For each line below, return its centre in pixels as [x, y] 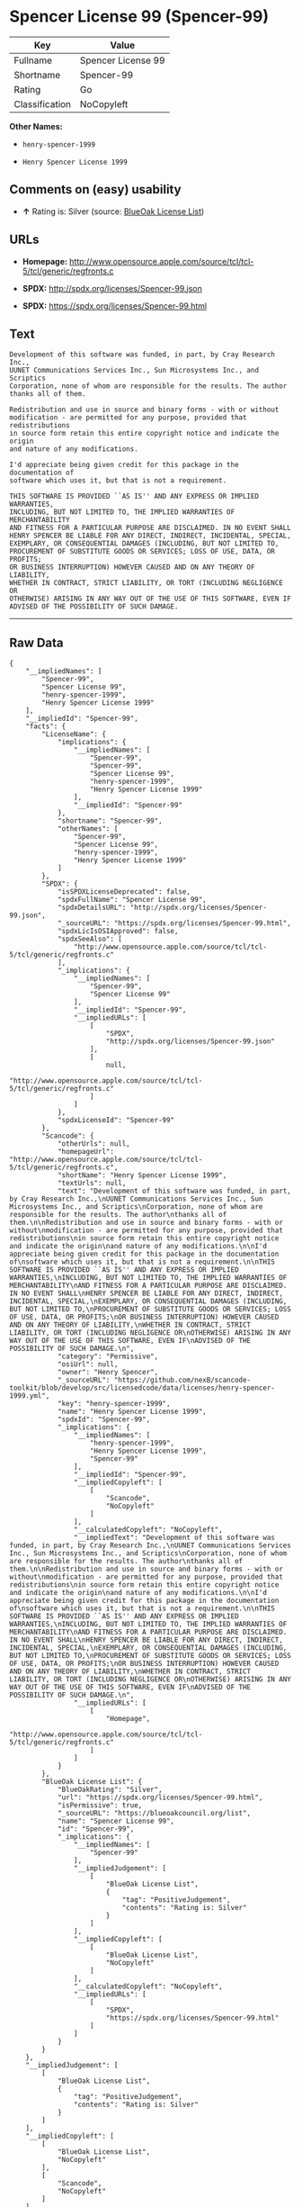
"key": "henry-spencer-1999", [114, 1404]
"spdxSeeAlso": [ [90, 939]
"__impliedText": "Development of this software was [174, 1538]
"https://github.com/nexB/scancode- [182, 1380]
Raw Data [37, 642]
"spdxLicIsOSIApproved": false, [118, 932]
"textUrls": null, [92, 1184]
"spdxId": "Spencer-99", [104, 1419]
